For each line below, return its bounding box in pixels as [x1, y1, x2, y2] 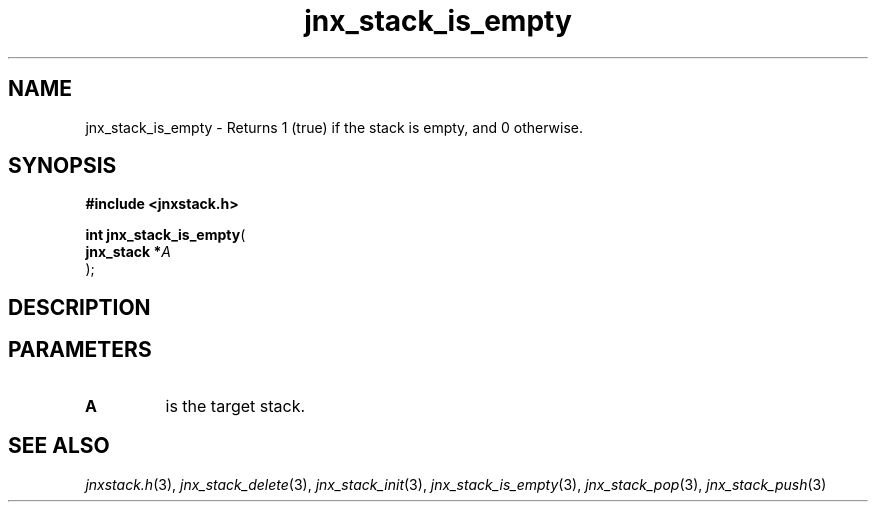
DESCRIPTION [8, 294, 151, 320]
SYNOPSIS [8, 153, 117, 179]
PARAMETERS [8, 337, 152, 363]
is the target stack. [165, 395, 306, 416]
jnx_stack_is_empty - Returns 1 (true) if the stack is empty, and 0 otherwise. [85, 118, 583, 136]
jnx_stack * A [85, 243, 172, 261]
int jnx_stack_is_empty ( [85, 226, 246, 244]
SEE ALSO [8, 433, 110, 459]
